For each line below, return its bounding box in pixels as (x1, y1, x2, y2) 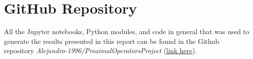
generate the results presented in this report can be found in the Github (4, 36, 219, 46)
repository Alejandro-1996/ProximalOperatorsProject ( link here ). (4, 45, 197, 56)
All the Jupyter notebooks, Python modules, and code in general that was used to (4, 26, 250, 37)
